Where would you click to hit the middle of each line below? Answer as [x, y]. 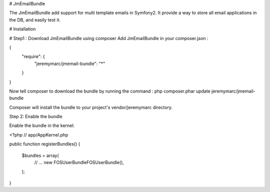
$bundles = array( [40, 155]
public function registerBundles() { [45, 144]
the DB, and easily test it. [35, 19]
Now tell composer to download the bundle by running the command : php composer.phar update [110, 91]
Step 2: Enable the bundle [36, 116]
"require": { [33, 56]
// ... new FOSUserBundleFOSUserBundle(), [79, 162]
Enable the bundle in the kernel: [42, 125]
